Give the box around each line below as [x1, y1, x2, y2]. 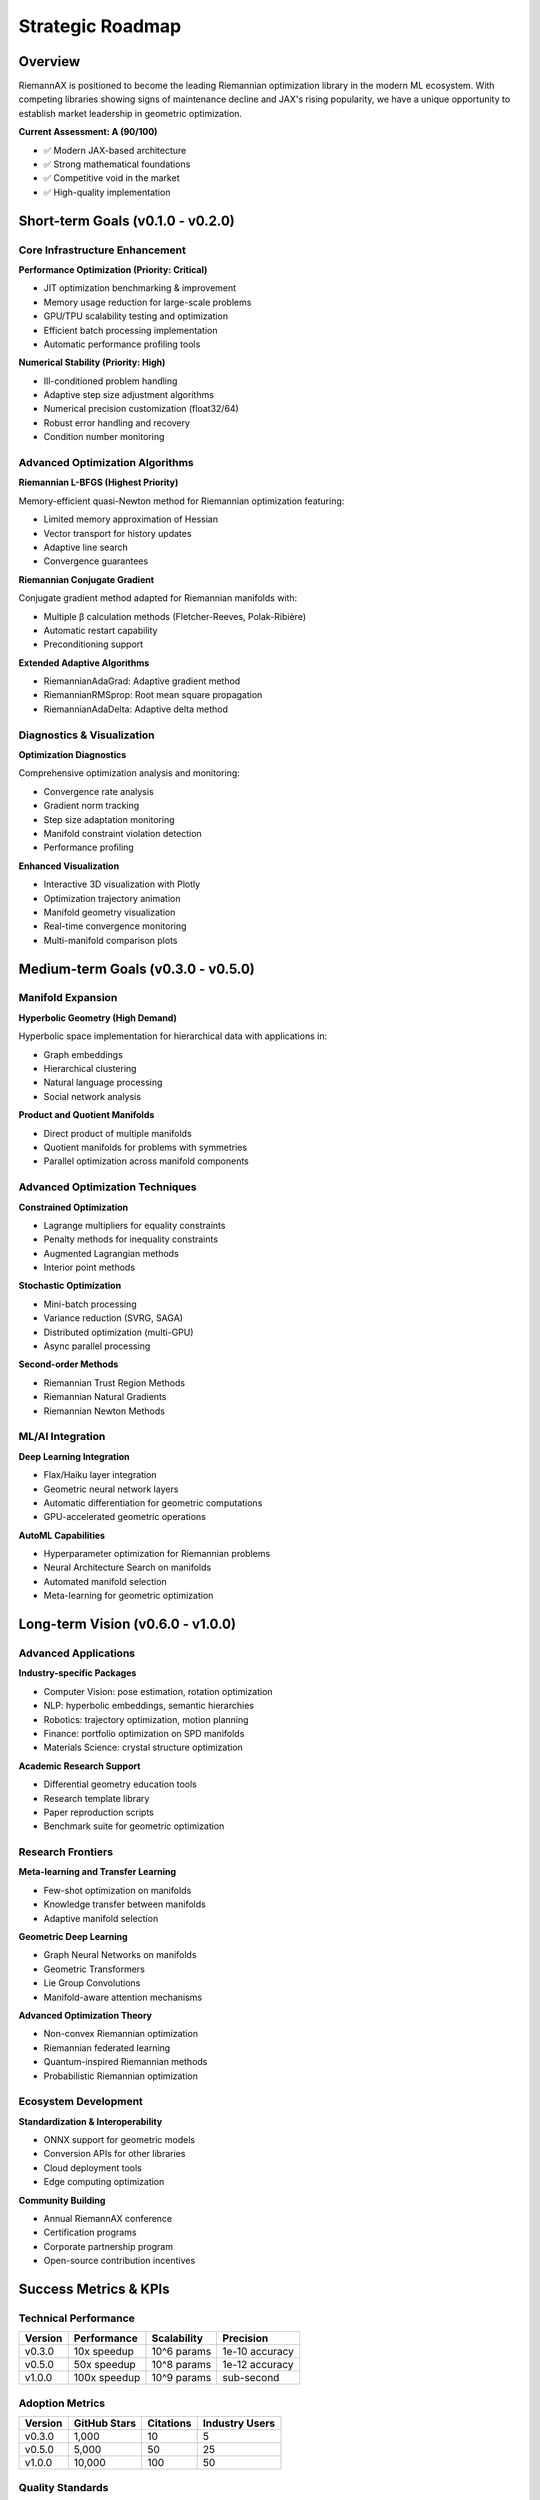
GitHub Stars [73, 2416, 137, 2430]
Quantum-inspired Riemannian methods [43, 2056, 208, 2068]
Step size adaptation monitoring [43, 813, 175, 825]
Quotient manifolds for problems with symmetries [43, 1141, 248, 1153]
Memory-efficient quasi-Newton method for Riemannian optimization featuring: [18, 495, 345, 507]
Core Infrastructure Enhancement [18, 243, 187, 257]
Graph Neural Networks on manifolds [43, 1949, 197, 1961]
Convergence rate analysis [43, 785, 154, 797]
